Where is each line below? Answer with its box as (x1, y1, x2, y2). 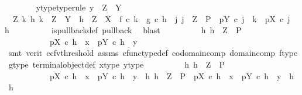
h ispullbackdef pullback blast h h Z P (5, 24, 242, 36)
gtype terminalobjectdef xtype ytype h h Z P (8, 58, 225, 70)
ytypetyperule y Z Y (36, 1, 122, 13)
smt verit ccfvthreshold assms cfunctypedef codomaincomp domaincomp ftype (8, 47, 298, 59)
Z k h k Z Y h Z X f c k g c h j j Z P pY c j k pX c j (12, 12, 290, 24)
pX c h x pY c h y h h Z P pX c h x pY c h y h (49, 69, 294, 82)
